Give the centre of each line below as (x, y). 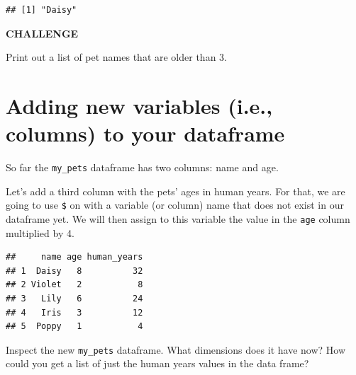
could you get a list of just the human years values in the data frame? (157, 363)
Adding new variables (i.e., (139, 105)
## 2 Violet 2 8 (74, 285)
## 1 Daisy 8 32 (74, 271)
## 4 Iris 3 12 (74, 312)
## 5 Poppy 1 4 (74, 327)
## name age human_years (74, 257)
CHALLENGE (42, 33)
